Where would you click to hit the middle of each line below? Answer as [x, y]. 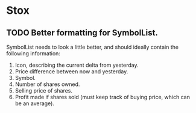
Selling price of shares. [44, 90]
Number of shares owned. [47, 84]
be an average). [34, 103]
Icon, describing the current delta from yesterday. [77, 65]
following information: [33, 53]
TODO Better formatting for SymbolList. [82, 33]
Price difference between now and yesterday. [71, 72]
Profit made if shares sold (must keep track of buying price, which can [102, 97]
